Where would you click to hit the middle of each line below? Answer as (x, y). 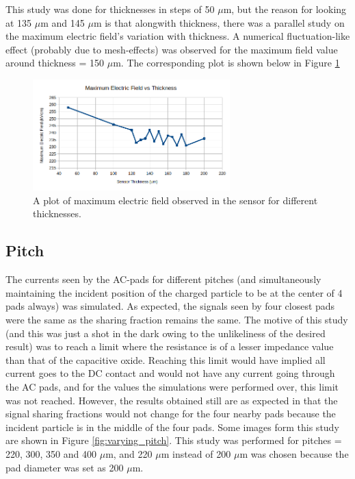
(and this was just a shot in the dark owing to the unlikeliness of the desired (166, 333)
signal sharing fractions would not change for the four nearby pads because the (171, 414)
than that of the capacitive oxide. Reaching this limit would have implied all (166, 359)
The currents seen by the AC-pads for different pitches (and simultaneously (163, 279)
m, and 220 (129, 453)
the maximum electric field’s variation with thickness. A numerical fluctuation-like (178, 36)
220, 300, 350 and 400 (51, 453)
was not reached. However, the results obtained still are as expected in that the (172, 400)
